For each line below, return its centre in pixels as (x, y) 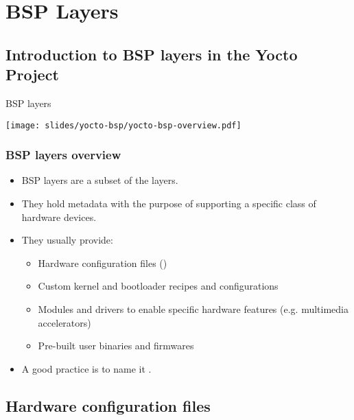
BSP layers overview (63, 155)
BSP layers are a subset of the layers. (100, 180)
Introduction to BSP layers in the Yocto (152, 54)
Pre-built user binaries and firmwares (116, 346)
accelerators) (64, 322)
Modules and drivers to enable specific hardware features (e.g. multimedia (193, 309)
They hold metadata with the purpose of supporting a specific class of (169, 203)
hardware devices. (59, 217)
